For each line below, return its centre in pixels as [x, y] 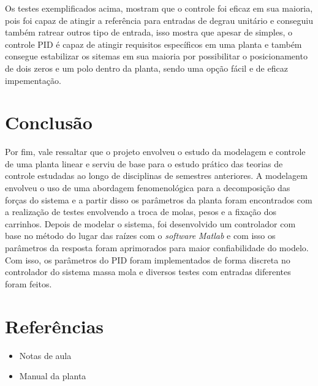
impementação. [33, 80]
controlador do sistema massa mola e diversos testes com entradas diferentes [148, 272]
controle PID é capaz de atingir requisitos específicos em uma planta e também [153, 44]
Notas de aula [45, 355]
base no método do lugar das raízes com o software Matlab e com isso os [140, 236]
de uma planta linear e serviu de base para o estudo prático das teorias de [144, 163]
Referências [55, 326]
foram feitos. [28, 283]
